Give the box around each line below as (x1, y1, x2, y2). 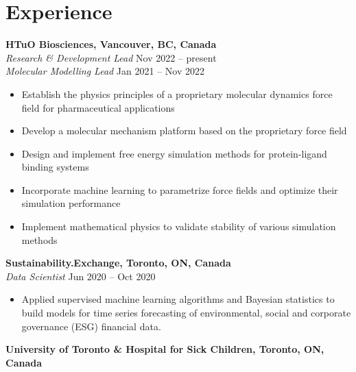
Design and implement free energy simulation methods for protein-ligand (21, 146, 327, 160)
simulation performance (21, 196, 121, 210)
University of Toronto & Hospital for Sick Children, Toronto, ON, (5, 342, 324, 356)
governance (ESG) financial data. (21, 319, 161, 333)
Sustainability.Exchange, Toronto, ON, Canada (5, 256, 231, 270)
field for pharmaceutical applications (21, 100, 175, 114)
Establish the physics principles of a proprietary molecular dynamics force (21, 86, 333, 101)
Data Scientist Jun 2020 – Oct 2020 (5, 269, 156, 283)
